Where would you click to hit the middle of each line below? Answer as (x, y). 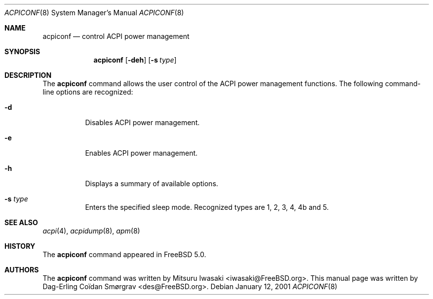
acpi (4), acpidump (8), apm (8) (91, 231)
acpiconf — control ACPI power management (116, 36)
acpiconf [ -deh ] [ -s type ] (135, 60)
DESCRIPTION (28, 75)
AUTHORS (22, 270)
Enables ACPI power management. (141, 153)
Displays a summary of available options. (152, 183)
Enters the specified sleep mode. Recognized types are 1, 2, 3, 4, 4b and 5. (207, 207)
